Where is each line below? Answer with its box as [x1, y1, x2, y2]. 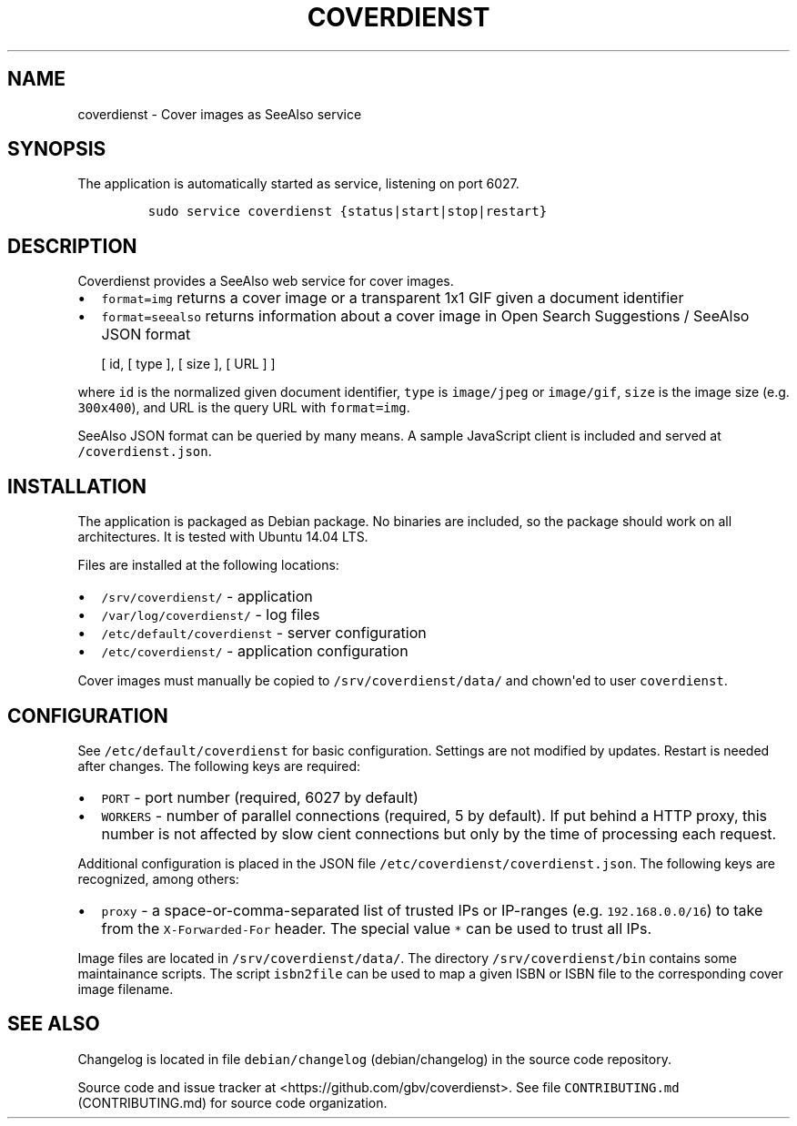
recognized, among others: [77, 870, 239, 887]
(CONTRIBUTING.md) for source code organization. [77, 1094, 388, 1111]
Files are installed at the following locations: [77, 557, 339, 573]
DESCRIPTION [7, 234, 137, 258]
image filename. [77, 980, 174, 997]
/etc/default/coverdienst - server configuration [101, 624, 427, 643]
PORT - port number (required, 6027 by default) [101, 787, 419, 806]
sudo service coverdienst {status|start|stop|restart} [147, 204, 548, 219]
